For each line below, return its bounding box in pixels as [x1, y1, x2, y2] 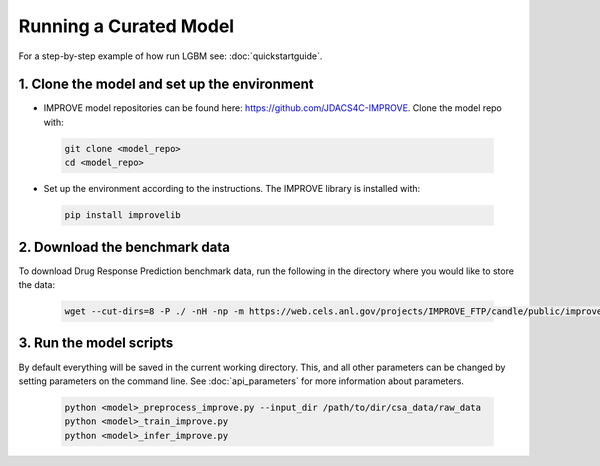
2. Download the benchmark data [18, 238, 230, 255]
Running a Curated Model [18, 15, 235, 37]
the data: [18, 279, 55, 291]
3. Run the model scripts [18, 335, 174, 352]
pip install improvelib [64, 210, 182, 221]
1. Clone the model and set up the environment [18, 76, 314, 93]
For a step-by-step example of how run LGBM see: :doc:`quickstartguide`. [18, 50, 323, 62]
